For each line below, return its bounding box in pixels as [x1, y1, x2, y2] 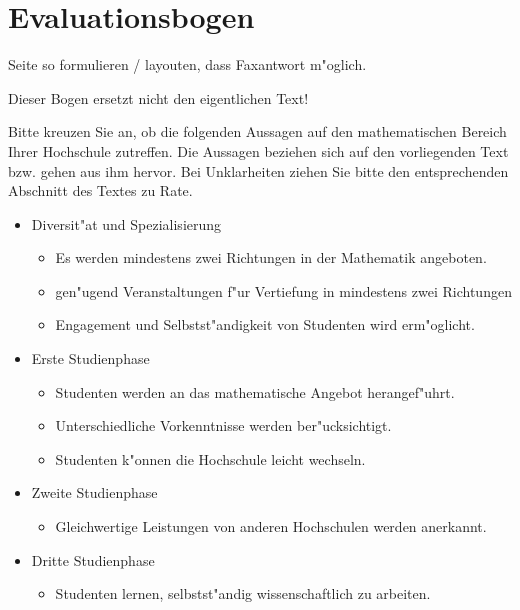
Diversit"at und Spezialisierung [31, 213, 222, 234]
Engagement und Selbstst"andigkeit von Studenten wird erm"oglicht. [55, 314, 475, 335]
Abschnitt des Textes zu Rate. [8, 180, 193, 201]
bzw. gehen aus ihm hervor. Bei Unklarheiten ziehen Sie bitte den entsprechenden [8, 160, 509, 181]
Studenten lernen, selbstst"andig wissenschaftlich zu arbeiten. [55, 583, 431, 604]
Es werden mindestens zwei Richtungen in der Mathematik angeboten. [55, 247, 487, 268]
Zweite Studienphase [31, 482, 158, 503]
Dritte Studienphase [31, 549, 155, 570]
